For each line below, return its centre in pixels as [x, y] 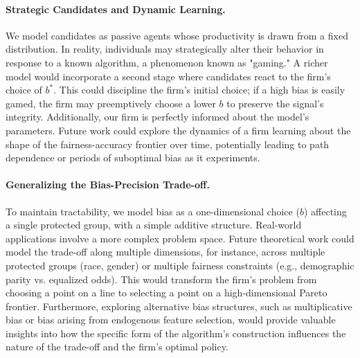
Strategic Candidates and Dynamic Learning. [116, 9]
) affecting [325, 211]
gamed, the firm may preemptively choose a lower [111, 103]
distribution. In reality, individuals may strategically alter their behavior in [165, 49]
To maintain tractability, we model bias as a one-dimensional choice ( [153, 211]
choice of [24, 90]
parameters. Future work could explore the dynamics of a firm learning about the [178, 130]
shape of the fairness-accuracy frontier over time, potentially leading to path [168, 144]
